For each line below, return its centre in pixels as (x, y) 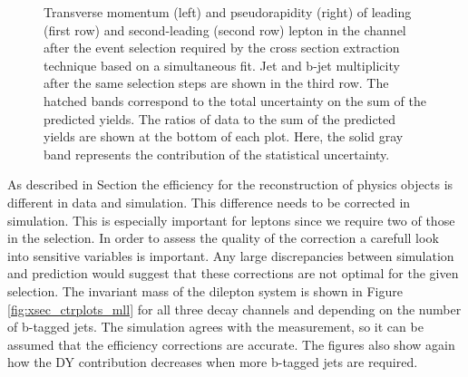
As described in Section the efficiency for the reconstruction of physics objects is (230, 184)
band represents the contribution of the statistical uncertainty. (217, 154)
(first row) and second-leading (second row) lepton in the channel (225, 29)
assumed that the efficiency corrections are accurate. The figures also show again (231, 344)
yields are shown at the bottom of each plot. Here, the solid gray (224, 136)
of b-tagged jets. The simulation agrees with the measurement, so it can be (215, 327)
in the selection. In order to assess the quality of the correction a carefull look (223, 238)
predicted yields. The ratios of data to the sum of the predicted (220, 118)
